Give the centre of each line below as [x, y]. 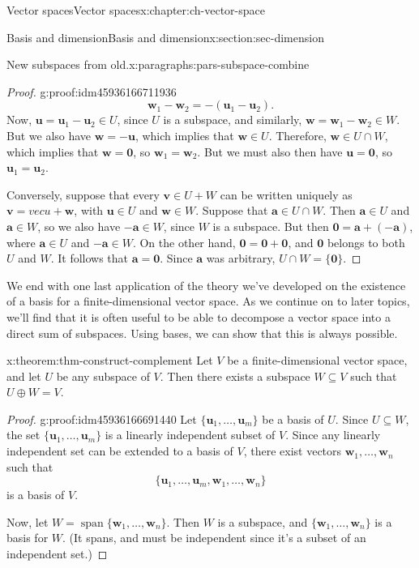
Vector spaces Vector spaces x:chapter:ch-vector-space [136, 10]
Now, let [28, 521]
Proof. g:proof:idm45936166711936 [92, 91]
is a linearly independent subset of [190, 435]
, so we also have [79, 226]
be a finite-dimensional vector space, [317, 360]
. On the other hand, [184, 242]
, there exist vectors [293, 451]
